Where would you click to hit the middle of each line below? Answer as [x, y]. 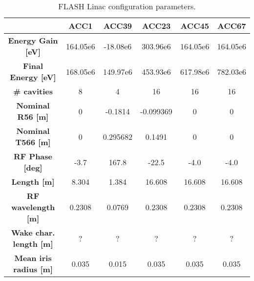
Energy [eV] [33, 77]
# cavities [33, 91]
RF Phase [33, 156]
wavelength [33, 207]
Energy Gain [33, 40]
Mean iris [33, 258]
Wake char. [33, 232]
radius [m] [33, 269]
